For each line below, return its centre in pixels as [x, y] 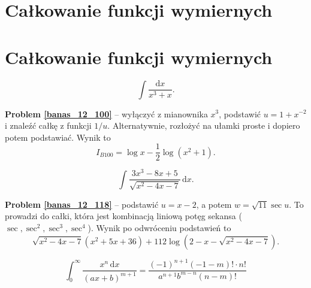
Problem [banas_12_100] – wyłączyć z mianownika [106, 113]
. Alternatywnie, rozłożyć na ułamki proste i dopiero [204, 125]
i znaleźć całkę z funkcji [48, 125]
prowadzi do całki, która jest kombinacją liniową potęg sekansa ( [123, 216]
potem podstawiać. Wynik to [58, 137]
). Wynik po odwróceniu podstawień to [159, 228]
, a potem [214, 204]
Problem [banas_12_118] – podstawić [82, 204]
